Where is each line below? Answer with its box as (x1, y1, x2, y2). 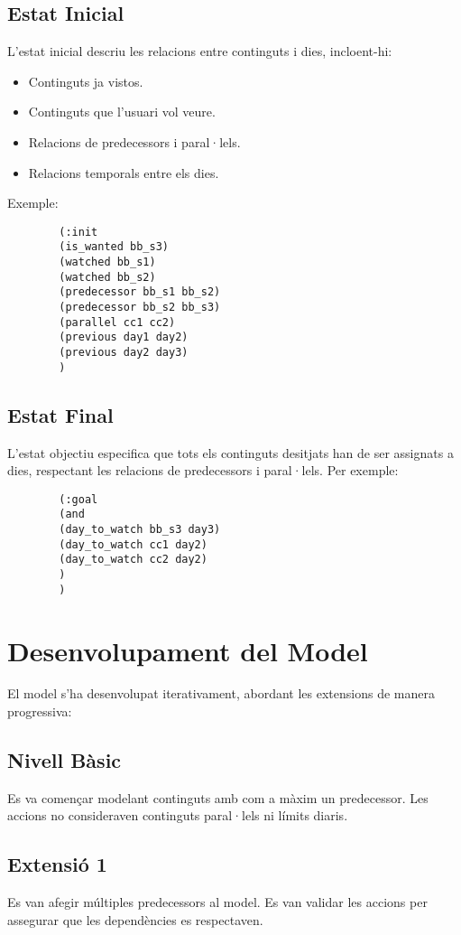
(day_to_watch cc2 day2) (59, 553, 207, 566)
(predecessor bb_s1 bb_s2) (59, 285, 221, 299)
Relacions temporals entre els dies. (28, 163, 219, 182)
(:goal (59, 492, 98, 506)
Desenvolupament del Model (7, 631, 368, 669)
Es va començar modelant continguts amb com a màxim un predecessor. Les (7, 788, 429, 807)
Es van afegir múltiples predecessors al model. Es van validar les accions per (7, 893, 428, 912)
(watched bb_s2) (59, 270, 156, 284)
